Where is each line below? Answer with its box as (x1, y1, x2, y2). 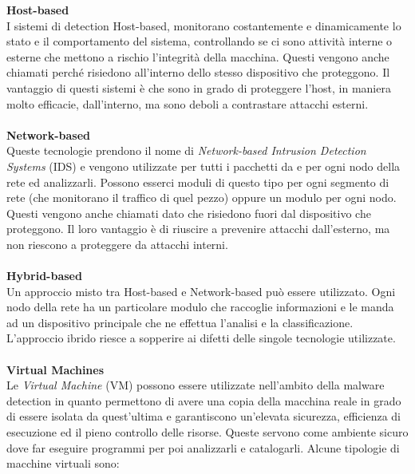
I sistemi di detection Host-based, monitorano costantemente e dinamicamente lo (6, 17, 401, 34)
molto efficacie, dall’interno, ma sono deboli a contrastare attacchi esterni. (6, 95, 369, 112)
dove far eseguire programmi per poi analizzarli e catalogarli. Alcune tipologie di (6, 439, 400, 456)
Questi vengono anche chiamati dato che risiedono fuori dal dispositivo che (6, 204, 371, 221)
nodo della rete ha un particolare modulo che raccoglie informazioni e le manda (6, 298, 394, 315)
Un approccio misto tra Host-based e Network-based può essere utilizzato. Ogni (6, 282, 396, 299)
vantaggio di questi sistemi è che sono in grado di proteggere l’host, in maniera (6, 79, 391, 96)
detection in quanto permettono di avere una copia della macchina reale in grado (6, 392, 401, 409)
